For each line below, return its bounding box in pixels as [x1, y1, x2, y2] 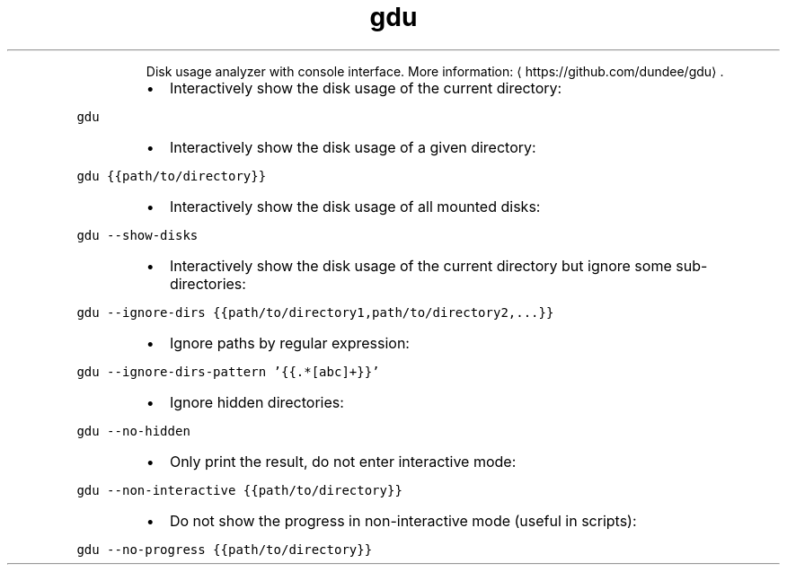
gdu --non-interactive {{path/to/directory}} [76, 482, 402, 497]
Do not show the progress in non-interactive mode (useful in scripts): [169, 511, 637, 530]
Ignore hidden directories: [169, 392, 344, 411]
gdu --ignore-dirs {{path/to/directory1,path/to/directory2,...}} [76, 304, 554, 320]
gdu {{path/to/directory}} [76, 168, 267, 183]
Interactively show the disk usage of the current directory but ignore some [169, 256, 672, 275]
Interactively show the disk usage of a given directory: [169, 137, 536, 156]
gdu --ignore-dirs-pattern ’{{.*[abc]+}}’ [76, 364, 380, 379]
